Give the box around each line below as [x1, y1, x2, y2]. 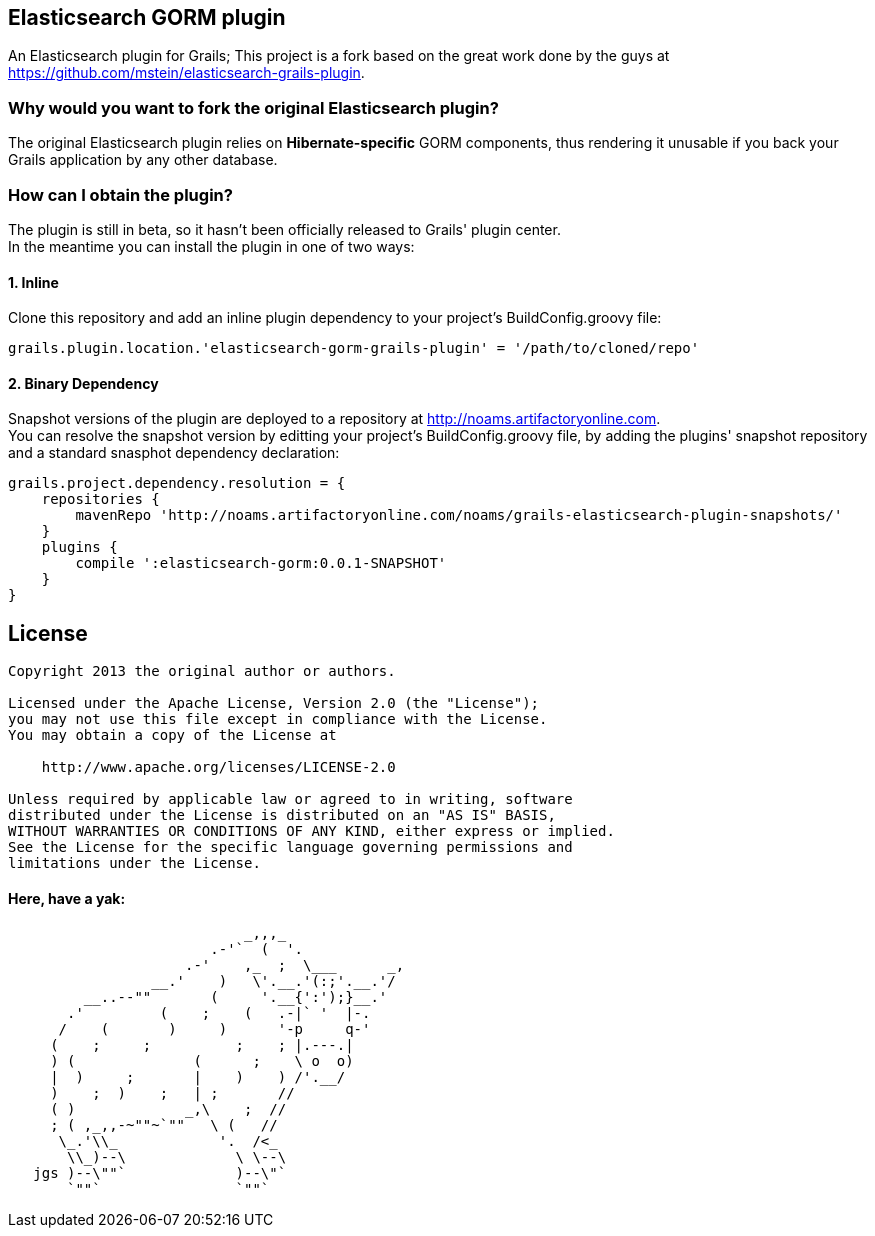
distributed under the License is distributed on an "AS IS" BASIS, [8, 807, 556, 824]
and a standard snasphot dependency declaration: [8, 444, 340, 462]
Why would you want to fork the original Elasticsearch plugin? [8, 97, 499, 118]
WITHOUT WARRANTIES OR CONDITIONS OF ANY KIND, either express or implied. [8, 823, 615, 840]
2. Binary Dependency [8, 374, 159, 392]
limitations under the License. [8, 855, 261, 872]
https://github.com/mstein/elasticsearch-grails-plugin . [8, 64, 365, 82]
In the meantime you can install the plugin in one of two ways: [8, 237, 415, 255]
